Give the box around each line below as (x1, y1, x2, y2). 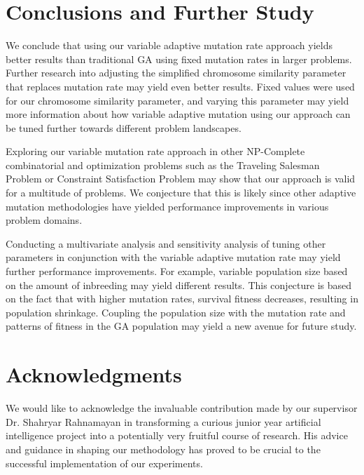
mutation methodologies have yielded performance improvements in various (6, 199, 329, 213)
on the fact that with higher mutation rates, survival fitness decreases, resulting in (6, 291, 358, 306)
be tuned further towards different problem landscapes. (6, 120, 241, 135)
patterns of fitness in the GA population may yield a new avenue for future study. (6, 319, 357, 333)
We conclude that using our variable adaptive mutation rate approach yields (6, 38, 333, 53)
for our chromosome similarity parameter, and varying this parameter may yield (6, 93, 349, 107)
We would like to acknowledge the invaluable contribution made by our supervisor (6, 401, 358, 415)
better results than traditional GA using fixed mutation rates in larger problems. (6, 51, 352, 66)
